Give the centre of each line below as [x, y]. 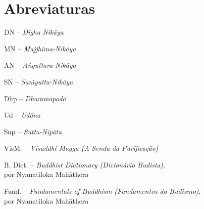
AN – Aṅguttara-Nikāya [40, 65]
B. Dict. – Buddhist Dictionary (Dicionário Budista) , [85, 164]
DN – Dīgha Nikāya [34, 32]
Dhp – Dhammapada [35, 98]
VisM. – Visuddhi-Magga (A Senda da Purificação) [81, 148]
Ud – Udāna [22, 115]
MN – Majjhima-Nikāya [40, 48]
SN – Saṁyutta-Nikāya [39, 81]
